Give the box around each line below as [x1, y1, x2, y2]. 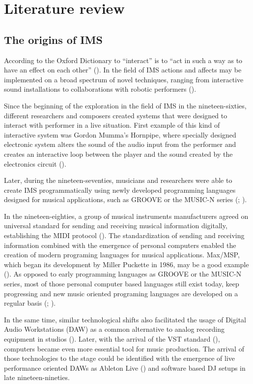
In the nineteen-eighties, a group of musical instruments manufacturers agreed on [4, 210, 249, 221]
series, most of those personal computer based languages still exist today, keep [4, 279, 239, 289]
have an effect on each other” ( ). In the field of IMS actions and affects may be [4, 65, 242, 75]
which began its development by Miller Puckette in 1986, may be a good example [4, 259, 249, 269]
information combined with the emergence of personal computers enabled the [4, 240, 236, 250]
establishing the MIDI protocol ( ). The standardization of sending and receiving [4, 230, 245, 241]
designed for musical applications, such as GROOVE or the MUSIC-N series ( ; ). [4, 194, 247, 205]
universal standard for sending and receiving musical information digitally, [4, 220, 227, 231]
